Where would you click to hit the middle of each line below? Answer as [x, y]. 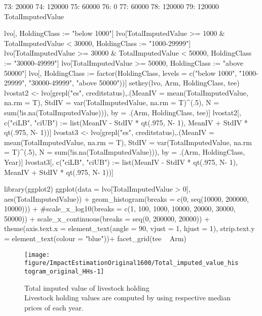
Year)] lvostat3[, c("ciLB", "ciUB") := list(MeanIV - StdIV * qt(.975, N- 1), [121, 162]
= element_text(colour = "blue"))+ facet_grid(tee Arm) [95, 238]
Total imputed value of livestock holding [87, 287]
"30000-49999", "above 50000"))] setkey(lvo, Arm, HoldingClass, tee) [134, 83]
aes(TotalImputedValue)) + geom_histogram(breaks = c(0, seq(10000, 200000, [126, 198]
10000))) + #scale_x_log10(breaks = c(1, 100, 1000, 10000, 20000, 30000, [120, 209]
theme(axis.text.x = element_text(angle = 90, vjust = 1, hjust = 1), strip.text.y [129, 228]
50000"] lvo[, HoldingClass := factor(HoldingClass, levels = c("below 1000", [121, 73]
